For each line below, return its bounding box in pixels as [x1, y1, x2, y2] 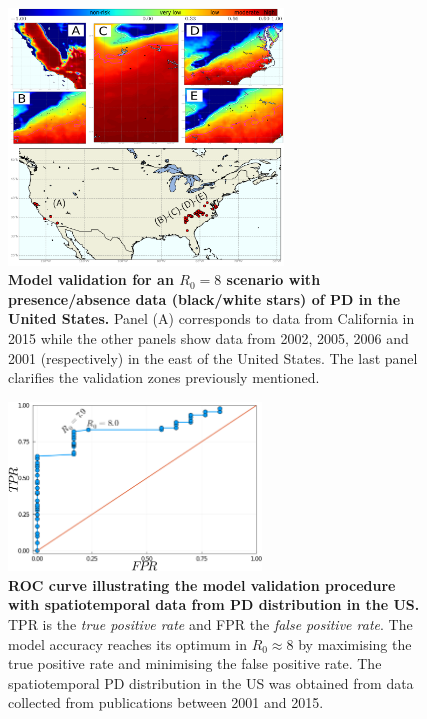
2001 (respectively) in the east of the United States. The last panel [8, 347, 418, 368]
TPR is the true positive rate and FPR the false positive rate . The [8, 613, 413, 634]
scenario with [226, 269, 321, 290]
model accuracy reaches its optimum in [8, 633, 247, 654]
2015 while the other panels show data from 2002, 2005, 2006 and [8, 327, 409, 348]
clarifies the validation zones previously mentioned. [8, 367, 320, 388]
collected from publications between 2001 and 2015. [8, 692, 324, 713]
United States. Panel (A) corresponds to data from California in [8, 308, 415, 329]
